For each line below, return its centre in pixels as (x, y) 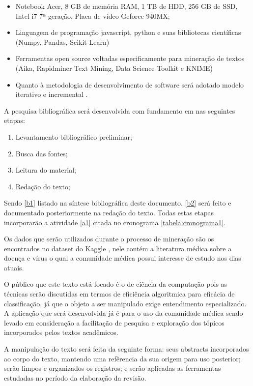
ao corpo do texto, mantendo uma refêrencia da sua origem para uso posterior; (122, 358)
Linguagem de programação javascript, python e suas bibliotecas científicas (128, 32)
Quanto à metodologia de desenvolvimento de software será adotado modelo (130, 84)
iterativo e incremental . (52, 94)
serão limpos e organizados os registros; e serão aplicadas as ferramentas (112, 368)
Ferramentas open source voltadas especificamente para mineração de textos (130, 58)
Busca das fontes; (42, 153)
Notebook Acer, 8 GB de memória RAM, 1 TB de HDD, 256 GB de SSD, (126, 6)
